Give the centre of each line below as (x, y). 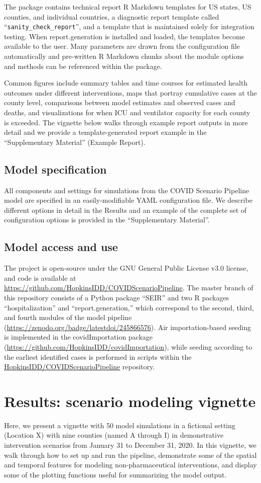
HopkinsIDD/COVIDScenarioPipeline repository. (80, 367)
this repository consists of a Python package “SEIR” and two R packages (117, 297)
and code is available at (40, 277)
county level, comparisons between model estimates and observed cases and (120, 102)
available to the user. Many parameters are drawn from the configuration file (122, 46)
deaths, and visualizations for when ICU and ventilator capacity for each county (127, 112)
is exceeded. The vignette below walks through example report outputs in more (126, 122)
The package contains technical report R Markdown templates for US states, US (128, 7)
